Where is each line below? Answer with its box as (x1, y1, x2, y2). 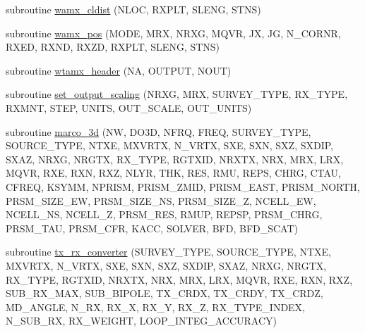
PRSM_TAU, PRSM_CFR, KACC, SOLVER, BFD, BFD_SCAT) (6, 220, 299, 235)
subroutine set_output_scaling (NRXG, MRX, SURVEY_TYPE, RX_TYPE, (6, 87, 348, 101)
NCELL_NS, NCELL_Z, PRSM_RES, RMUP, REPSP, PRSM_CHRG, (6, 207, 323, 222)
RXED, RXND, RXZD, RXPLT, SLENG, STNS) (6, 39, 220, 54)
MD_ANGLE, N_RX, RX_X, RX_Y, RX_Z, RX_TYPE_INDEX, (6, 299, 306, 314)
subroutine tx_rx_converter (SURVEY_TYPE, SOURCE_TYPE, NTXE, (6, 244, 331, 259)
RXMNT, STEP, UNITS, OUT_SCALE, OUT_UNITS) (6, 100, 252, 115)
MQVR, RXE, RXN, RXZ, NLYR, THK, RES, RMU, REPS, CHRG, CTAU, (6, 165, 341, 180)
